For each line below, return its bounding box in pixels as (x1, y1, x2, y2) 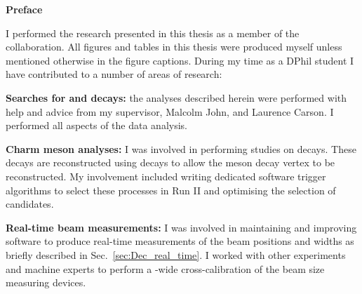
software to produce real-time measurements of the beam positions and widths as (6, 234, 354, 248)
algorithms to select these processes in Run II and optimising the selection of (6, 182, 336, 197)
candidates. (6, 196, 54, 211)
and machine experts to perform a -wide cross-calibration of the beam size (6, 261, 325, 276)
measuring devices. (6, 275, 86, 290)
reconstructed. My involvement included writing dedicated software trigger (6, 168, 326, 183)
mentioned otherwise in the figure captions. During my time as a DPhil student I (6, 53, 354, 67)
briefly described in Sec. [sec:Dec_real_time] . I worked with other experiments (6, 247, 346, 262)
